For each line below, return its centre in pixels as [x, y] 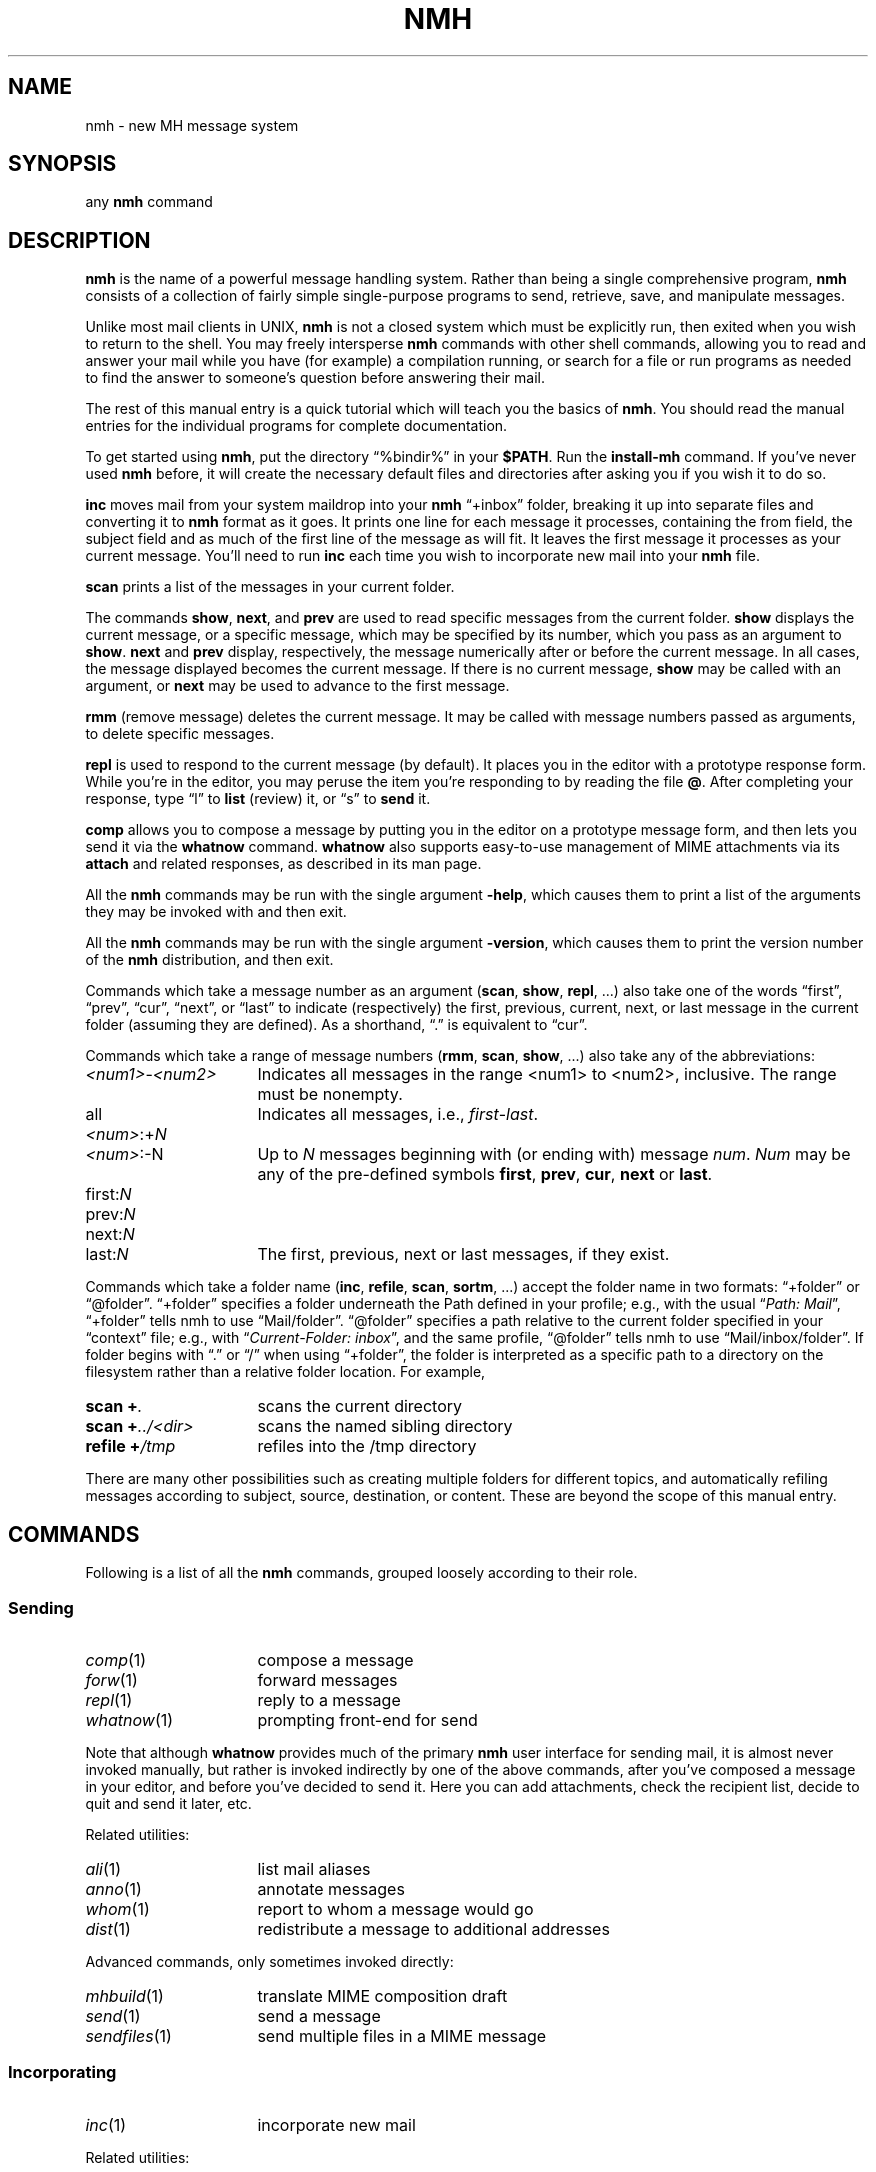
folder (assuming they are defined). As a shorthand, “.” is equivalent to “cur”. [336, 1025]
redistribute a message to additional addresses [433, 1928]
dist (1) [108, 1928]
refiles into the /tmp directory [367, 1446]
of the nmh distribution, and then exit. [209, 960]
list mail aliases [314, 1868]
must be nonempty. [330, 1094]
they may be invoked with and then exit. [216, 912]
